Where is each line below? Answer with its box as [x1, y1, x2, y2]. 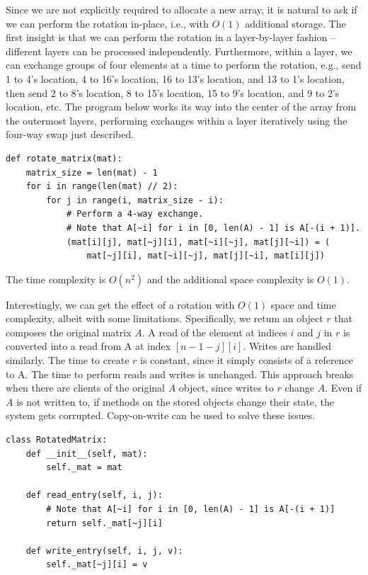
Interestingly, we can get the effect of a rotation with [6, 297, 235, 312]
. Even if [325, 380, 362, 395]
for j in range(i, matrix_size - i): [46, 195, 224, 205]
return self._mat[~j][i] [46, 518, 163, 528]
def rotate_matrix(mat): [6, 153, 122, 164]
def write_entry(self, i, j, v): [25, 545, 183, 556]
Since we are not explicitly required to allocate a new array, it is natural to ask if [6, 2, 357, 16]
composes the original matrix [6, 324, 132, 339]
